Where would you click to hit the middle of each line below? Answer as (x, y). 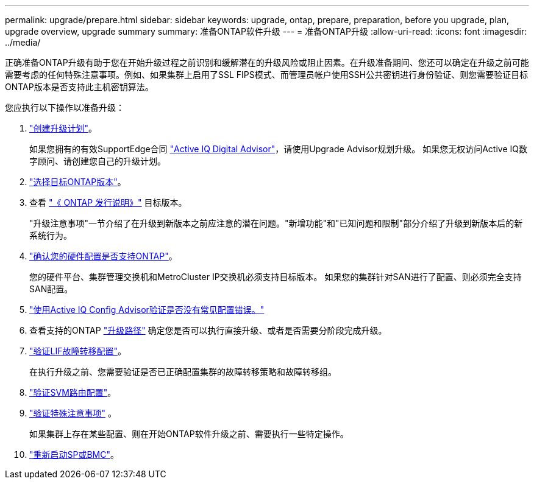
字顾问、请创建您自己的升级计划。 (98, 161)
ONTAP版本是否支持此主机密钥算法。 (79, 87)
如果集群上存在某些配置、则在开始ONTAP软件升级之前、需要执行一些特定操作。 (189, 434)
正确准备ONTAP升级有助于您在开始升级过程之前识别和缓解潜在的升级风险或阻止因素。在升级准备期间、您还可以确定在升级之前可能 (267, 62)
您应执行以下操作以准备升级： (65, 107)
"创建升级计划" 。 (63, 128)
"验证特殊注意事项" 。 (73, 413)
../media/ (23, 42)
